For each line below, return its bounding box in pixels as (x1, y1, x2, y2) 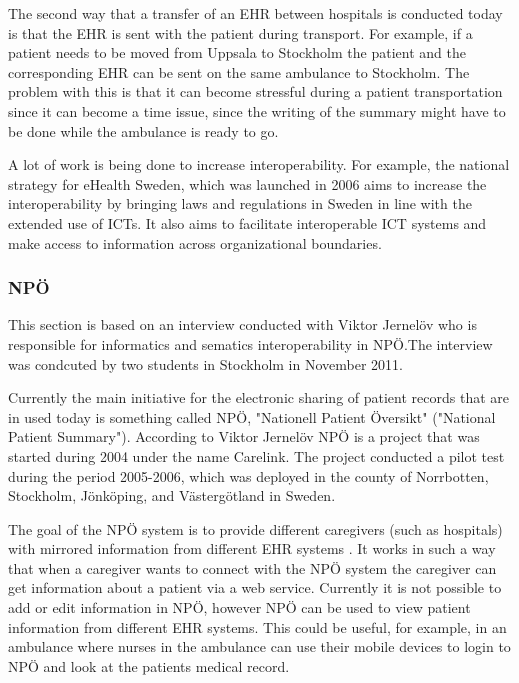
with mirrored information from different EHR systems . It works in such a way (8, 538, 496, 559)
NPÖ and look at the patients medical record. (8, 655, 290, 676)
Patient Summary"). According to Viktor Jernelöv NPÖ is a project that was (8, 426, 480, 447)
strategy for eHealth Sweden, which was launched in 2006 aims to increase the (8, 173, 487, 194)
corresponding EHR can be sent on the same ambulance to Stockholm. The (8, 61, 470, 82)
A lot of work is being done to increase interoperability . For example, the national (8, 154, 510, 175)
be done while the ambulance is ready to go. (8, 120, 279, 141)
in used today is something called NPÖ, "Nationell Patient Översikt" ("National (8, 406, 496, 427)
